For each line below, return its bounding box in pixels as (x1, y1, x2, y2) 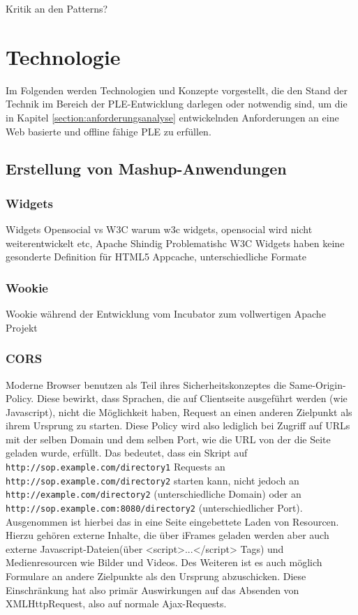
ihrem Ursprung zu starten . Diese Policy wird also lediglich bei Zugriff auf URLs (6, 418, 350, 433)
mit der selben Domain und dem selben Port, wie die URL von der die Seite (6, 431, 331, 446)
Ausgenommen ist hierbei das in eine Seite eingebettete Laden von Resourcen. (6, 514, 339, 528)
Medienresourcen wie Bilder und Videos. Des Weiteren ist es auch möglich (6, 555, 322, 570)
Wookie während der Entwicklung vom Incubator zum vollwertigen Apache (6, 306, 326, 321)
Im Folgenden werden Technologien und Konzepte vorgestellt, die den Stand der (6, 82, 348, 97)
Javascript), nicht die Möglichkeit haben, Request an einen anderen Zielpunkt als (6, 404, 352, 419)
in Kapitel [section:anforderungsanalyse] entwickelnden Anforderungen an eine (6, 110, 339, 124)
